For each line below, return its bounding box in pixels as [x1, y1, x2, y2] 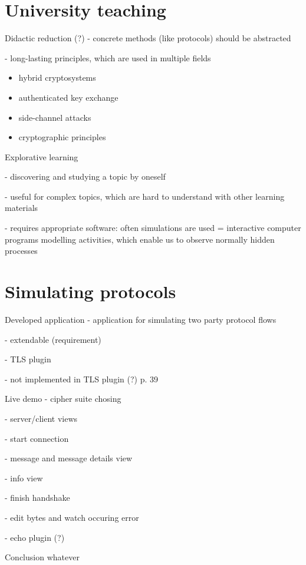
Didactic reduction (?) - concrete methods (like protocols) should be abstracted [5, 32, 291, 44]
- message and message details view [5, 452, 133, 464]
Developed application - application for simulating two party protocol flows [5, 313, 277, 325]
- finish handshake [5, 491, 70, 504]
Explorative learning [5, 150, 78, 163]
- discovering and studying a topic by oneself [5, 170, 166, 183]
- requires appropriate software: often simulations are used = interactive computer [5, 222, 301, 234]
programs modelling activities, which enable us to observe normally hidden [5, 233, 275, 245]
